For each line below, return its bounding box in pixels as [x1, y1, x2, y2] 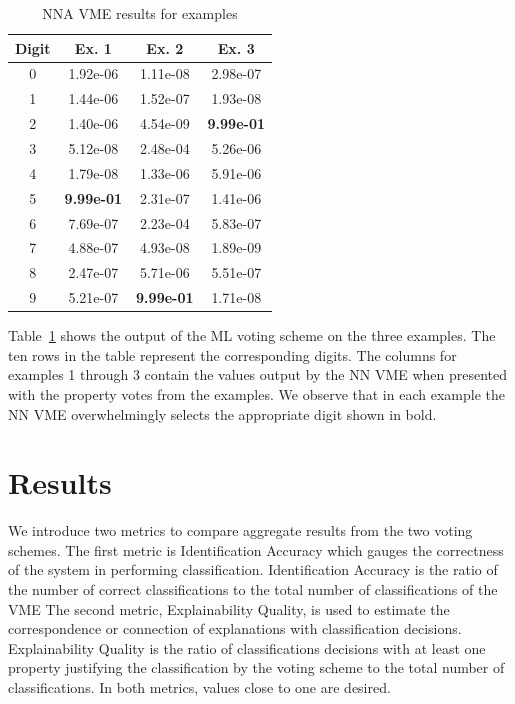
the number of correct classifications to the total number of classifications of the [8, 579, 498, 599]
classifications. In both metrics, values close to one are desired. [8, 676, 391, 697]
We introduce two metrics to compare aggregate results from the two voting [8, 520, 473, 541]
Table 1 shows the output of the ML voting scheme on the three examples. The [8, 325, 496, 346]
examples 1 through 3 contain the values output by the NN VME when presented [8, 364, 508, 385]
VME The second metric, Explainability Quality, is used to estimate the [8, 598, 450, 619]
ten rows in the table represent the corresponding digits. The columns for [8, 344, 457, 365]
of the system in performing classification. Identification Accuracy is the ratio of [8, 559, 498, 580]
